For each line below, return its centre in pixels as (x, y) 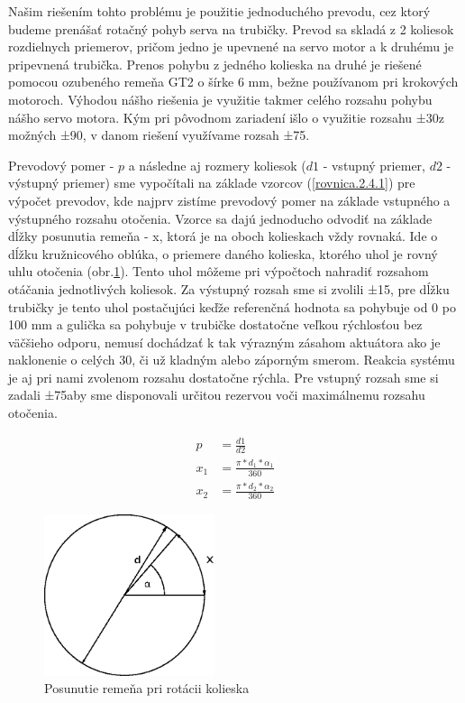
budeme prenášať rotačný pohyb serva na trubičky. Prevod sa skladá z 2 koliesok (231, 28)
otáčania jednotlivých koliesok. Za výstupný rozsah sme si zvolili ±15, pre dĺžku (229, 288)
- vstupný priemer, (374, 165)
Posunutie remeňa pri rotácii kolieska (147, 688)
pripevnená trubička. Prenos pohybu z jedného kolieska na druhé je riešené (215, 64)
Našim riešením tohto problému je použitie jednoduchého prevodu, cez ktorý (219, 11)
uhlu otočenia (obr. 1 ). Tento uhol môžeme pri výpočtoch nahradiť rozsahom (219, 271)
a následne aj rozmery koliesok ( (217, 165)
